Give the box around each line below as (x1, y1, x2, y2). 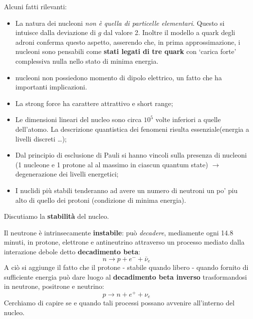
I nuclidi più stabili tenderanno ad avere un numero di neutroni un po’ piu (15, 185, 238, 195)
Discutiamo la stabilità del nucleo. (4, 211, 109, 221)
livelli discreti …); (15, 133, 67, 143)
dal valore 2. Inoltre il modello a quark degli (103, 27, 235, 37)
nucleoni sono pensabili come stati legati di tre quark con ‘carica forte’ (15, 46, 236, 56)
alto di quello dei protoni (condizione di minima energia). (15, 195, 186, 205)
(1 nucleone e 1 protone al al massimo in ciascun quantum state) (15, 159, 208, 169)
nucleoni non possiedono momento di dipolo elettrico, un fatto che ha (15, 72, 222, 82)
